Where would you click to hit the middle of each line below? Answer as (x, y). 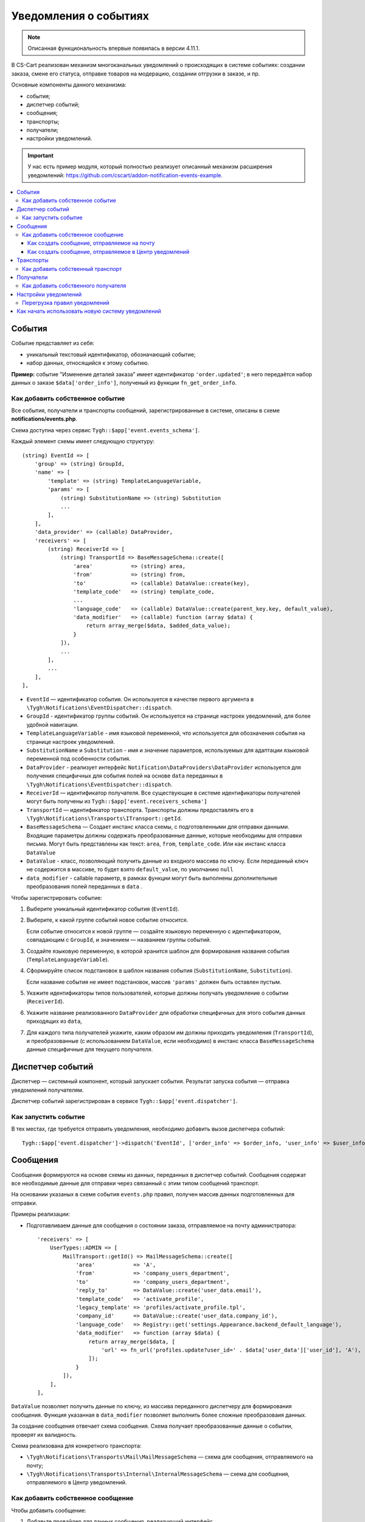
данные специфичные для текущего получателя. (90, 1050)
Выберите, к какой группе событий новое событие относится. (107, 920)
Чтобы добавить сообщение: (49, 1510)
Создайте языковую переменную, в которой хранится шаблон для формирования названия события (158, 951)
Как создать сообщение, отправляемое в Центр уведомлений (109, 251)
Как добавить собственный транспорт (72, 268)
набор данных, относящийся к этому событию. (88, 363)
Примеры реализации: (40, 1214)
